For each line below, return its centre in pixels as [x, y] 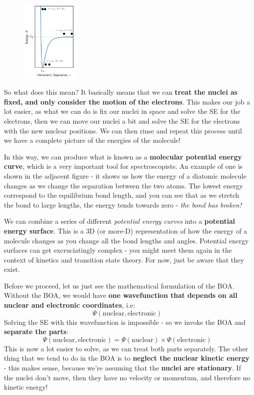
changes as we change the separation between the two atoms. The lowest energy [124, 185]
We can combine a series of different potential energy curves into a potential [120, 221]
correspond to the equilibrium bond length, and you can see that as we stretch [122, 195]
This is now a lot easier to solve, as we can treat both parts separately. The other [126, 348]
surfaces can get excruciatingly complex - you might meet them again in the [118, 250]
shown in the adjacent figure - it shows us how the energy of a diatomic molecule [125, 175]
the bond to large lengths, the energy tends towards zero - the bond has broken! [123, 204]
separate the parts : [36, 331]
